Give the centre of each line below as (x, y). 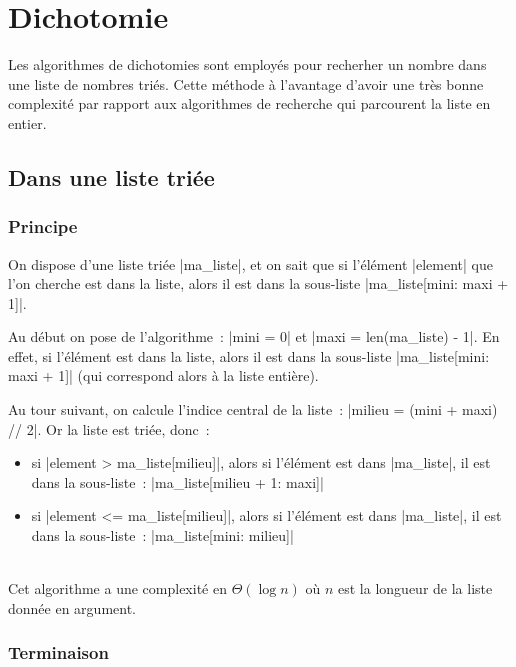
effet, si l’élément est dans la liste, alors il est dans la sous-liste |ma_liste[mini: (249, 355)
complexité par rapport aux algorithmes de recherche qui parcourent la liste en (249, 103)
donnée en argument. (72, 607)
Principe (43, 226)
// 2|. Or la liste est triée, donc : (109, 428)
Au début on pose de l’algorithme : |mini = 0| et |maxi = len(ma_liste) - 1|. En (254, 336)
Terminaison (58, 652)
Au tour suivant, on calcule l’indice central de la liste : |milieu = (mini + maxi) (253, 409)
